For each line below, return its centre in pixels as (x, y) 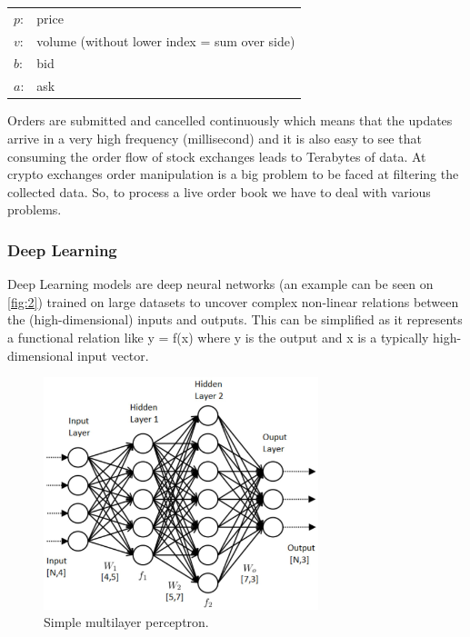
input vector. (113, 355)
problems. (35, 209)
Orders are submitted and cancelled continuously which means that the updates (230, 120)
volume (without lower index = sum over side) (166, 40)
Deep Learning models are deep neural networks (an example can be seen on (220, 284)
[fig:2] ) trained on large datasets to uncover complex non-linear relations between (233, 301)
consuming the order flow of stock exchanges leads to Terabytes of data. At (217, 156)
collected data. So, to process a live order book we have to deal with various (219, 191)
